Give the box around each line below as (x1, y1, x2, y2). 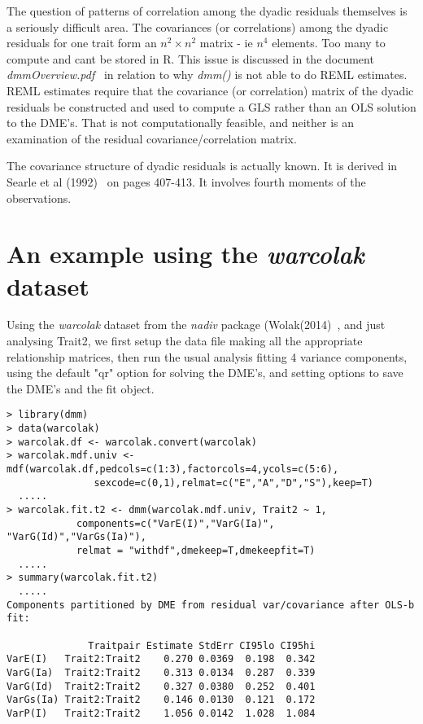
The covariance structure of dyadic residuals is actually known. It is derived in (7, 157, 398, 174)
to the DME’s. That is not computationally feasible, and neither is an (7, 114, 354, 131)
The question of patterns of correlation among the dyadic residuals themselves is (7, 2, 408, 19)
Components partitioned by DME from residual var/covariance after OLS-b (7, 599, 415, 611)
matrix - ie (199, 34, 253, 51)
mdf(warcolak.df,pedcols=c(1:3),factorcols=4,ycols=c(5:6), (7, 463, 339, 476)
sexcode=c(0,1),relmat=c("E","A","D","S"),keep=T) (94, 476, 374, 489)
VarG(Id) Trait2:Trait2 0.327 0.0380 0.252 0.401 (7, 680, 316, 692)
